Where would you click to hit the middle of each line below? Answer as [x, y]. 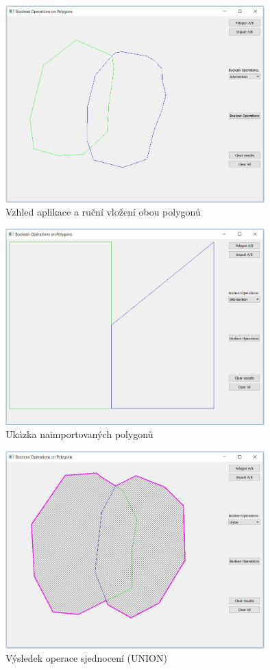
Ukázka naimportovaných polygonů [79, 434]
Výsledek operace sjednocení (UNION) [86, 658]
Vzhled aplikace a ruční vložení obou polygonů [103, 212]
